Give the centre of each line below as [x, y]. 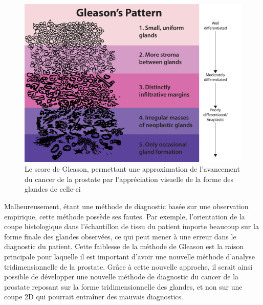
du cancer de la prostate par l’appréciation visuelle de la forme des [129, 179]
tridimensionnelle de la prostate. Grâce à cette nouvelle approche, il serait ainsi [128, 266]
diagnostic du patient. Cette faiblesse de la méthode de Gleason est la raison [124, 246]
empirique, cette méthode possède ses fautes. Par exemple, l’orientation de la [125, 216]
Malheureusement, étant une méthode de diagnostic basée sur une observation [126, 206]
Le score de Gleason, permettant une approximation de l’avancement [132, 169]
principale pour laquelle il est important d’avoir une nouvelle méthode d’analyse [129, 256]
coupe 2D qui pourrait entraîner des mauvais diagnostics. [94, 297]
